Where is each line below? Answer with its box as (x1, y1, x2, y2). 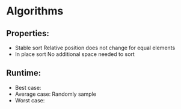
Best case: (14, 84, 41, 91)
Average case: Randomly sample (14, 90, 96, 98)
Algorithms (6, 4, 64, 18)
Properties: (6, 28, 49, 39)
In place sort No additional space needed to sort (14, 51, 135, 58)
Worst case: (14, 96, 45, 104)
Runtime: (6, 68, 41, 78)
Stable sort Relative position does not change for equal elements (14, 44, 176, 51)
